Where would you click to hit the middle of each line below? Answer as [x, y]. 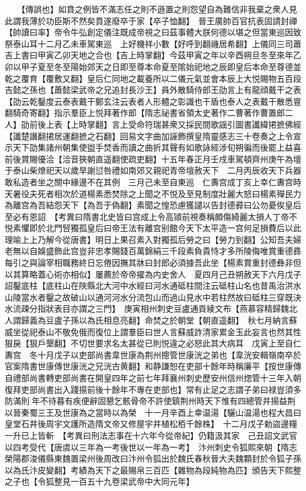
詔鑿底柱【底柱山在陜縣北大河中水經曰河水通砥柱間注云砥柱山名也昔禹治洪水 [153, 285]
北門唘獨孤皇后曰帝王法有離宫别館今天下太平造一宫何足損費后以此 [173, 228]
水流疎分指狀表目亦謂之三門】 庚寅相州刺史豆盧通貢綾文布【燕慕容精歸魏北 [151, 308]
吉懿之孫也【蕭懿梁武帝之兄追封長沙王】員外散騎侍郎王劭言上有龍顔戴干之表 [153, 90]
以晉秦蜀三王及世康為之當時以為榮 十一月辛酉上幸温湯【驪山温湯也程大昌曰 [153, 412]
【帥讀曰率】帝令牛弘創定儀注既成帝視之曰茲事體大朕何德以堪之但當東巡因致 [153, 32]
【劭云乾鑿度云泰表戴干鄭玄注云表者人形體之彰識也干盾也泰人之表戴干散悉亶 [153, 101]
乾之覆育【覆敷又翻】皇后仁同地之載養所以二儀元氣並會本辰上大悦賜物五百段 [153, 78]
